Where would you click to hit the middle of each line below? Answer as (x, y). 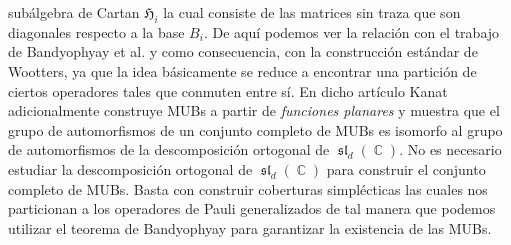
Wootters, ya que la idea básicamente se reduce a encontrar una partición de (242, 70)
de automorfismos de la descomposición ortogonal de (169, 149)
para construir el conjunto (406, 168)
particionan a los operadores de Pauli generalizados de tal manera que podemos (252, 208)
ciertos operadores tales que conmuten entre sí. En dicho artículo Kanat (228, 90)
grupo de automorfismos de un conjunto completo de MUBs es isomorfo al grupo (255, 129)
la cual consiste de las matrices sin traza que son (312, 12)
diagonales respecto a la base (96, 31)
